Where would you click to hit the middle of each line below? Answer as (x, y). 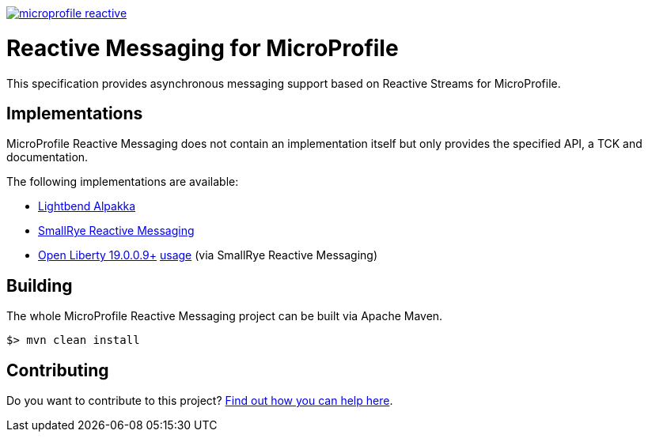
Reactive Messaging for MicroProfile (203, 48)
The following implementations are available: (123, 182)
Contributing (58, 370)
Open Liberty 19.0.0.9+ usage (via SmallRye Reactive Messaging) (208, 255)
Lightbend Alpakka (87, 206)
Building (40, 285)
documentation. (47, 157)
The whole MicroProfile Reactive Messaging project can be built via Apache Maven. (225, 316)
